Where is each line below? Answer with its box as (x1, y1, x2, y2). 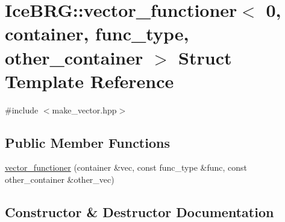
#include (5, 103, 39, 116)
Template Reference (5, 68, 174, 93)
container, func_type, (5, 21, 189, 46)
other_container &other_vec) (5, 173, 114, 186)
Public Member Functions (5, 133, 170, 151)
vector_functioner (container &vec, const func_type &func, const (5, 161, 248, 174)
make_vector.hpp (52, 103, 117, 116)
